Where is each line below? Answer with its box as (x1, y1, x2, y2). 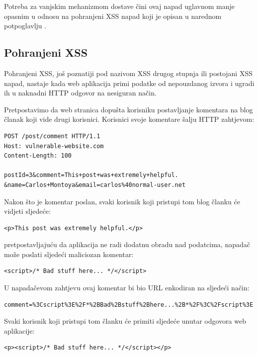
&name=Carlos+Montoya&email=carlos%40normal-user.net (4, 181, 186, 188)
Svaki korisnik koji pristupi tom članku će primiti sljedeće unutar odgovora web (4, 316, 246, 326)
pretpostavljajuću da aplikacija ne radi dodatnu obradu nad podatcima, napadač (4, 239, 250, 250)
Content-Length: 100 (4, 152, 72, 160)
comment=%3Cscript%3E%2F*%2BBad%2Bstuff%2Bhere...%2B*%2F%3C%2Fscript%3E (4, 301, 254, 308)
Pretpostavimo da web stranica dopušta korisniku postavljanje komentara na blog (4, 104, 253, 114)
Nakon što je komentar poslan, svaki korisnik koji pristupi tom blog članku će (4, 196, 240, 206)
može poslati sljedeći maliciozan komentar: (4, 249, 134, 259)
